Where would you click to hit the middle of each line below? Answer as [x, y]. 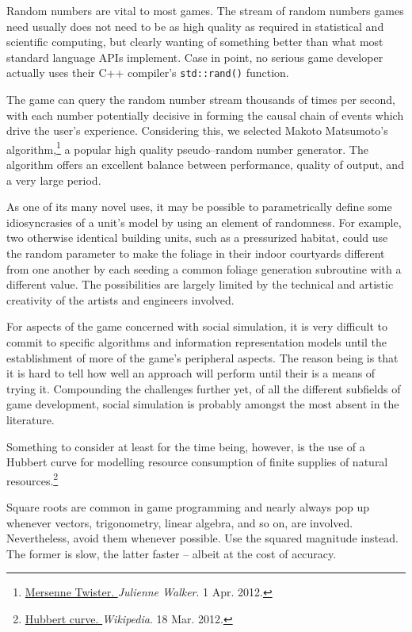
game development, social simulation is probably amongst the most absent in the [203, 404]
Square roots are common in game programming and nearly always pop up [188, 507]
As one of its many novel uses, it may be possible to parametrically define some [199, 207]
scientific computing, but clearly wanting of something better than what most [195, 42]
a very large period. [54, 180]
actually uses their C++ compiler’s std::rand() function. [148, 73]
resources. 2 [32, 479]
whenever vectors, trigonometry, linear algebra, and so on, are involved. [180, 522]
